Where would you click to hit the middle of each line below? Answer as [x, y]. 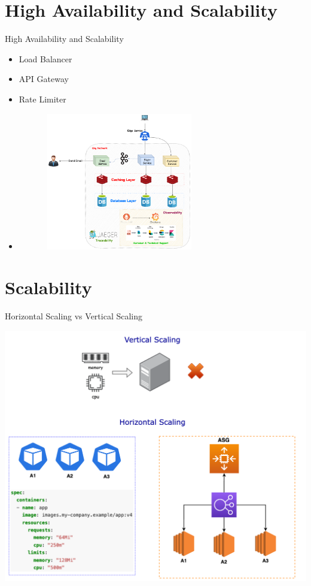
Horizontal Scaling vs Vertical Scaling [74, 315]
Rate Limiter [42, 99]
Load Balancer [45, 58]
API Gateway [44, 79]
